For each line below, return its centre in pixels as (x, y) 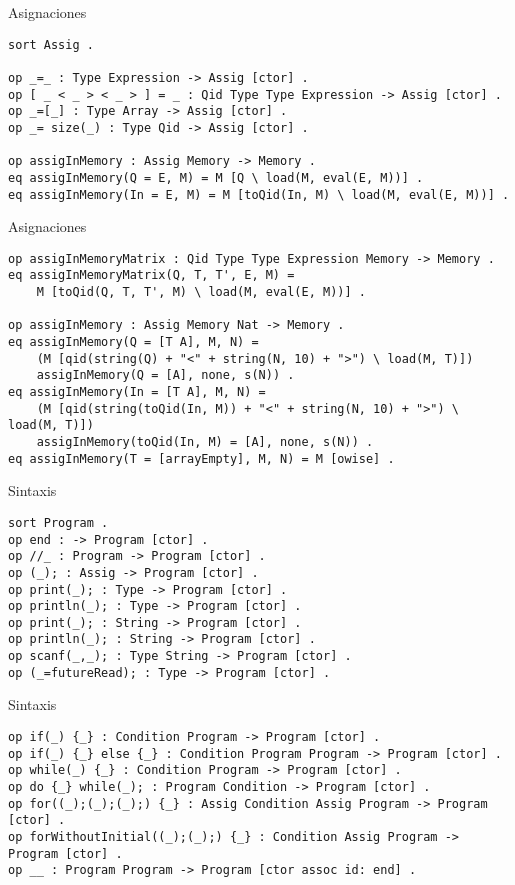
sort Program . (58, 522)
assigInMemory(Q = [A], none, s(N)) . (165, 375)
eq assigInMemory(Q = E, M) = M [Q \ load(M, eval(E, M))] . (216, 177)
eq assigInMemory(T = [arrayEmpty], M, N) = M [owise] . (201, 458)
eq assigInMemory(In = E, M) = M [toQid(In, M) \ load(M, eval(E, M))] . (259, 194)
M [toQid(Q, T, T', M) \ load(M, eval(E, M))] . (201, 292)
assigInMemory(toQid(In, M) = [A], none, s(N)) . (205, 441)
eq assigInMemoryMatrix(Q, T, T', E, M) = (151, 275)
